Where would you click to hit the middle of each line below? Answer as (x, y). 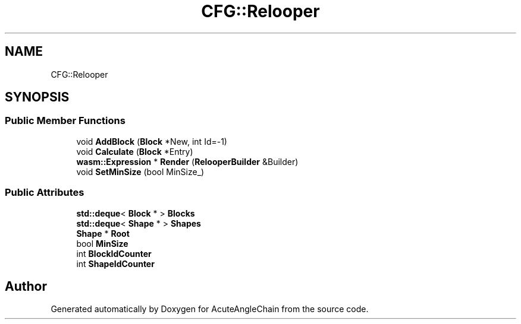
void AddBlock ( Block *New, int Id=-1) (152, 141)
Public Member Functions (65, 121)
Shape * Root (103, 233)
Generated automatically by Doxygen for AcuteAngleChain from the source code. (210, 309)
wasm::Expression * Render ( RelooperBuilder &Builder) (187, 161)
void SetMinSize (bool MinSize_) (140, 171)
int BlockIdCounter (114, 253)
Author (26, 286)
